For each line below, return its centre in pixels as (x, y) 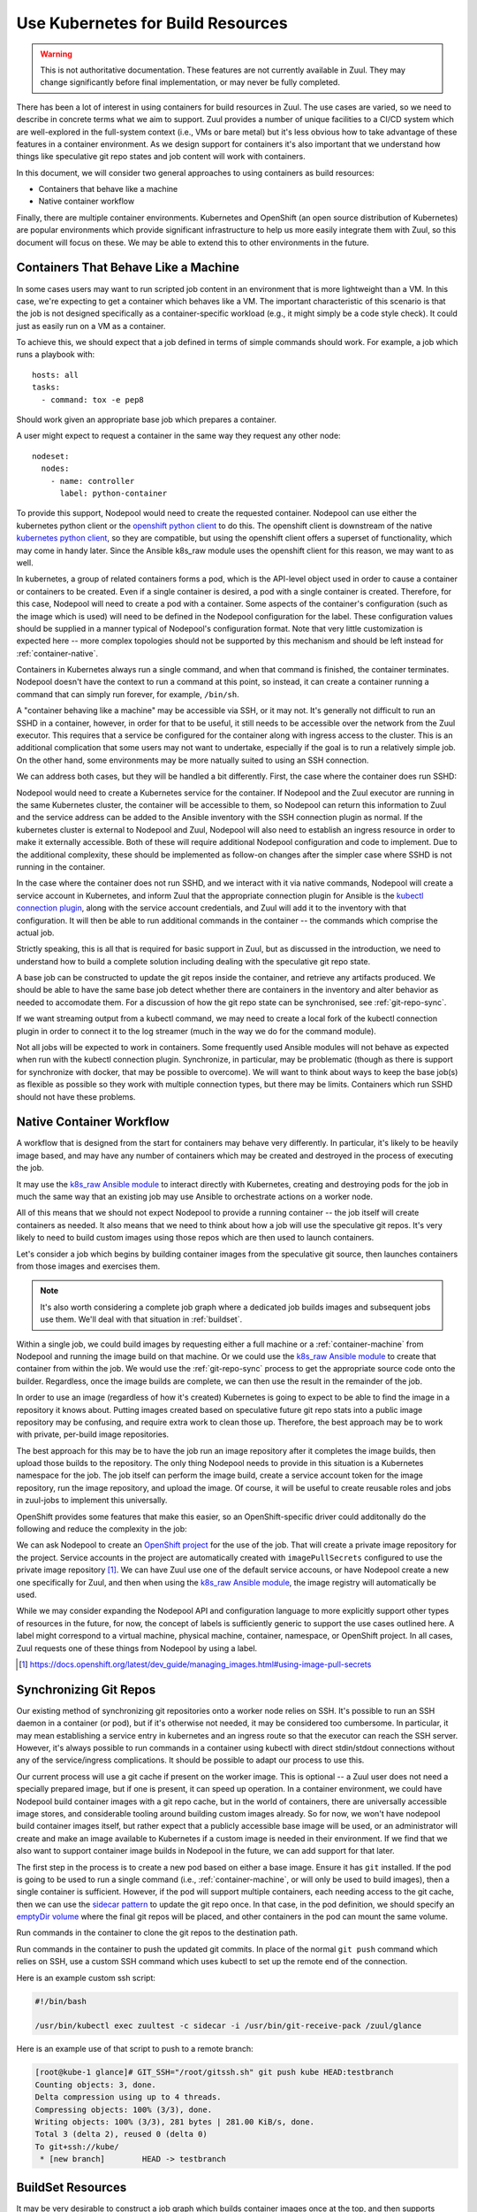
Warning (56, 54)
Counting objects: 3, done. (95, 2085)
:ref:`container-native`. (57, 653)
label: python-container (114, 493)
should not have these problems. (76, 1096)
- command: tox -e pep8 (93, 399)
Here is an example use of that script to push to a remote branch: (135, 2049)
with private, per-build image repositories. (93, 1434)
